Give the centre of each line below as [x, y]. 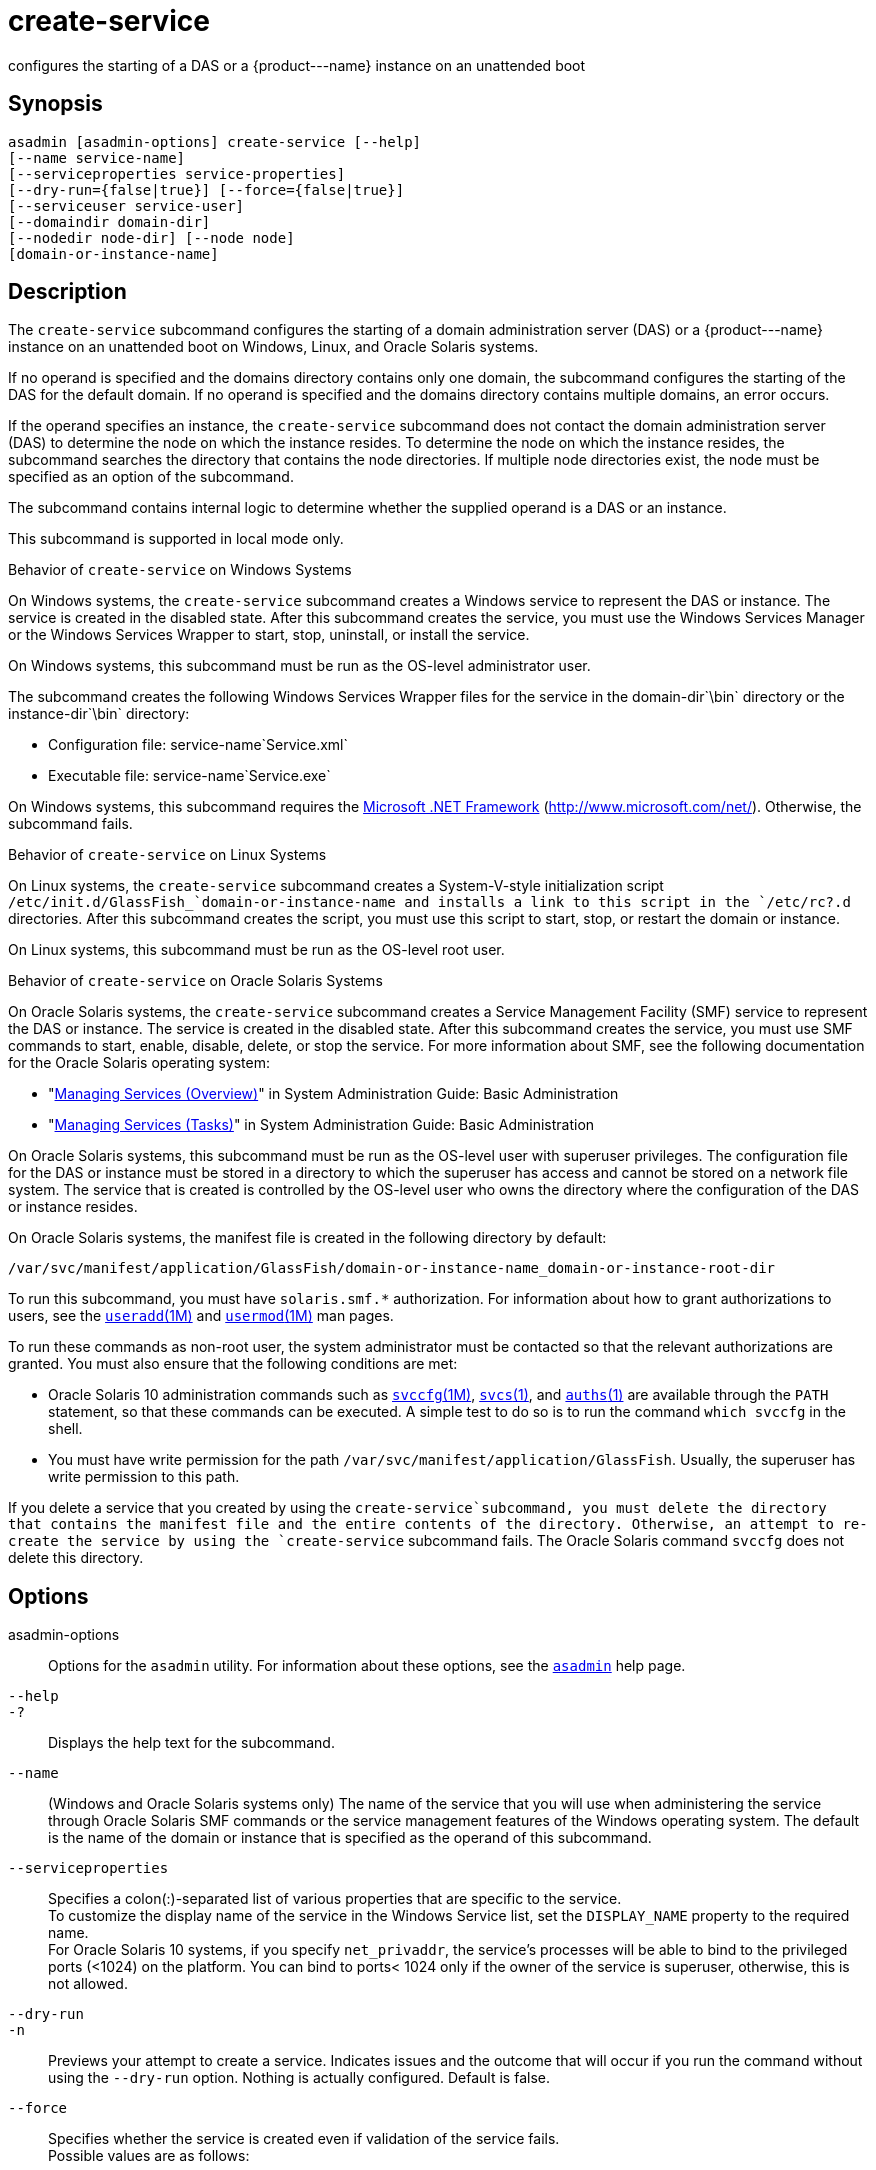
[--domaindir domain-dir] [109, 221]
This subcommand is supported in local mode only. [176, 539]
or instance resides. [73, 1207]
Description [67, 292]
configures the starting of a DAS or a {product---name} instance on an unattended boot [297, 65]
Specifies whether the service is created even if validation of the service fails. [304, 2139]
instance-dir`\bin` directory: [99, 714]
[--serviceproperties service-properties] [177, 173]
